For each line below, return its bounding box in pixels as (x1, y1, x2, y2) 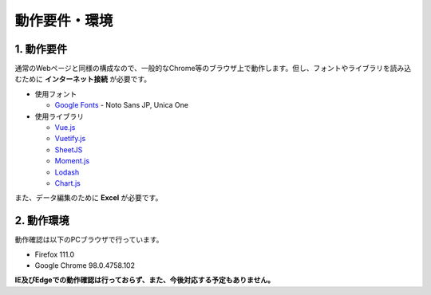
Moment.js (54, 156, 90, 166)
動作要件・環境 (14, 12, 113, 29)
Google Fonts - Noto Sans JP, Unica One (54, 100, 189, 110)
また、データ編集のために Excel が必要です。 (14, 193, 163, 203)
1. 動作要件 (14, 42, 68, 56)
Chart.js (54, 178, 81, 187)
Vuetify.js (54, 134, 86, 144)
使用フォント (34, 88, 77, 99)
